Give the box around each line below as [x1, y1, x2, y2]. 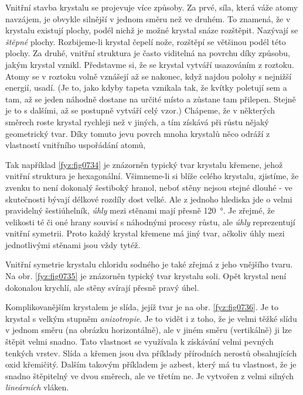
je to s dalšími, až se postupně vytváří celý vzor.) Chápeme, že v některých [5, 104, 275, 116]
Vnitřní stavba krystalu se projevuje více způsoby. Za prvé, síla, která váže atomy [5, 1, 298, 13]
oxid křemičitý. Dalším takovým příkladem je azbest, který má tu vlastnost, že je [5, 358, 297, 370]
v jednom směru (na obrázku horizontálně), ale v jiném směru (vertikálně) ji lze [5, 324, 292, 336]
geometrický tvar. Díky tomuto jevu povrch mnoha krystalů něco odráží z [5, 127, 270, 139]
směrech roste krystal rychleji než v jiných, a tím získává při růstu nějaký [5, 115, 269, 128]
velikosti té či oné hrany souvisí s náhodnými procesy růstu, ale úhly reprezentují [5, 215, 295, 228]
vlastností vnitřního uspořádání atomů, [5, 139, 146, 151]
